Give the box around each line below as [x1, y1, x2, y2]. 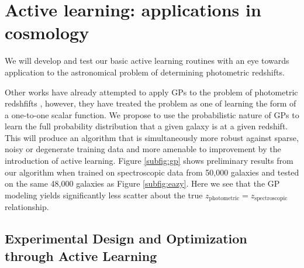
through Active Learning [5, 246, 157, 264]
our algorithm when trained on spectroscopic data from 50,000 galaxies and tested [5, 166, 299, 178]
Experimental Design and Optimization [5, 229, 247, 248]
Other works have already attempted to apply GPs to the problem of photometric [5, 85, 298, 98]
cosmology [5, 20, 89, 44]
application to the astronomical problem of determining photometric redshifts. [5, 66, 285, 78]
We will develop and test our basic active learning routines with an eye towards [5, 54, 289, 67]
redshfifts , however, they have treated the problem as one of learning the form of [5, 97, 296, 109]
